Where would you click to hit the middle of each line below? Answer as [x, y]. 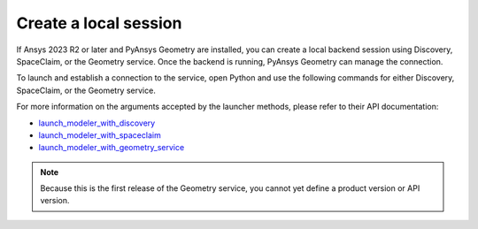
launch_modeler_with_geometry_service [112, 148]
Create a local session [99, 23]
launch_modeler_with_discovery [97, 123]
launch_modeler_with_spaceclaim [100, 135]
